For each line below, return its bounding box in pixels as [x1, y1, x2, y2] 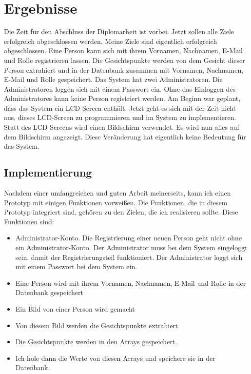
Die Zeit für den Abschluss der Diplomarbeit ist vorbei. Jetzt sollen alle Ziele [4, 26, 234, 37]
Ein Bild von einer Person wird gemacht [15, 303, 135, 314]
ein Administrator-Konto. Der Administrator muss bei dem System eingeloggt [15, 242, 248, 253]
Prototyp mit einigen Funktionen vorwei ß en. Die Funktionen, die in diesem [4, 197, 228, 207]
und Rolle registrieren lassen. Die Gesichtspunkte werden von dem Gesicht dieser [4, 55, 245, 65]
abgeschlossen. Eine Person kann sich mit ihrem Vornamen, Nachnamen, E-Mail [4, 45, 243, 56]
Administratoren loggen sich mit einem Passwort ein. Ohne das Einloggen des [4, 83, 236, 94]
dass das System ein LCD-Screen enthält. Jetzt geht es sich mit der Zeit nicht [4, 102, 236, 113]
